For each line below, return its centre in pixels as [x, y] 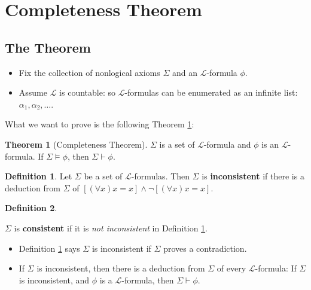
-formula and [227, 144]
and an [185, 72]
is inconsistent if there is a [253, 176]
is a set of [177, 144]
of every [231, 268]
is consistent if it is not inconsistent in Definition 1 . [111, 228]
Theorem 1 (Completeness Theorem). [76, 144]
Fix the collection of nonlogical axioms [89, 72]
